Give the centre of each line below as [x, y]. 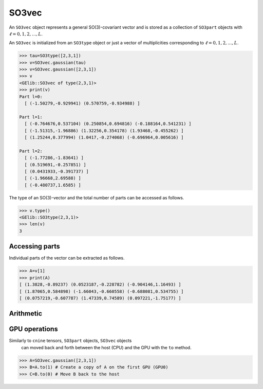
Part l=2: [31, 151]
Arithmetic [26, 314]
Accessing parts [35, 246]
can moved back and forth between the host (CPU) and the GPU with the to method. [106, 347]
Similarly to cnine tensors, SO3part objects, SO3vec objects [70, 341]
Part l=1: [31, 117]
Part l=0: [31, 97]
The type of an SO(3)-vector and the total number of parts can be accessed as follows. [97, 197]
